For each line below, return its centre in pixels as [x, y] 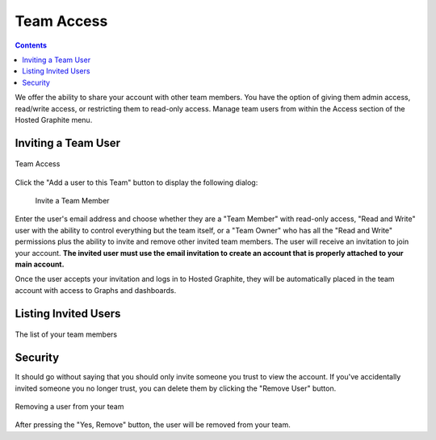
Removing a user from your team [69, 406]
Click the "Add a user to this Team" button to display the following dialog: [136, 182]
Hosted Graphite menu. [54, 119]
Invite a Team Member [72, 201]
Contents [31, 45]
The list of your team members [66, 334]
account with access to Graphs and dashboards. [96, 290]
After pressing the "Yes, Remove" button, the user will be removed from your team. [153, 425]
